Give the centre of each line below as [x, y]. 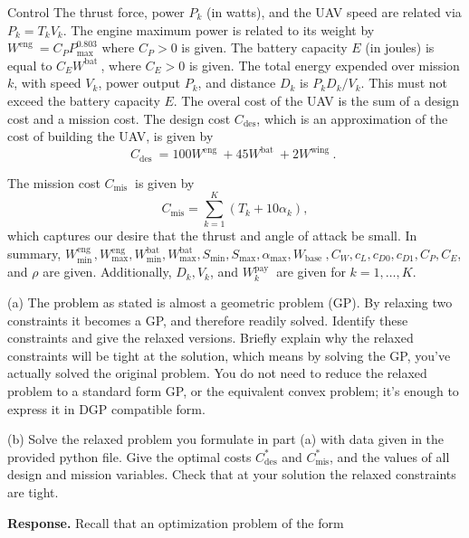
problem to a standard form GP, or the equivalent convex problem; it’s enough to [233, 391]
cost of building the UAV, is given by [110, 136]
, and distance [237, 83]
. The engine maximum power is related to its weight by [219, 29]
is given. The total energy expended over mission [324, 65]
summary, [34, 254]
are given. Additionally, [107, 272]
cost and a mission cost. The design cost [119, 118]
